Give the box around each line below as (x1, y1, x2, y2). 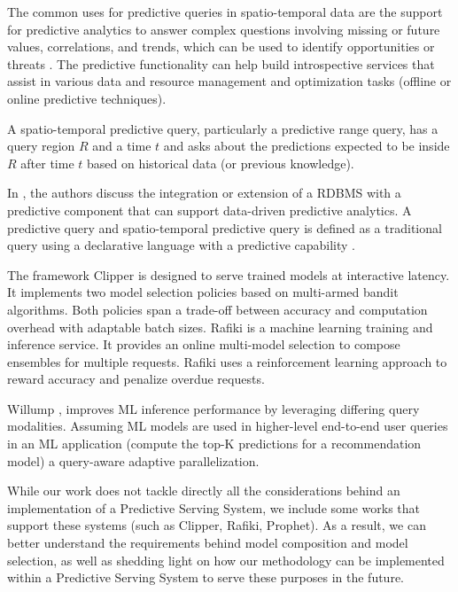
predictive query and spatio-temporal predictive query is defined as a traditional (7, 218, 442, 237)
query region (7, 136, 75, 155)
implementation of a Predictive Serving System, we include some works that (7, 498, 421, 517)
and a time (92, 136, 151, 155)
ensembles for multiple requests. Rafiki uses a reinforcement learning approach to (7, 352, 447, 370)
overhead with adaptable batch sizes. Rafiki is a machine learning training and (7, 317, 433, 336)
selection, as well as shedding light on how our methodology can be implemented (7, 550, 445, 569)
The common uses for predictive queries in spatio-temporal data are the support (7, 3, 443, 20)
